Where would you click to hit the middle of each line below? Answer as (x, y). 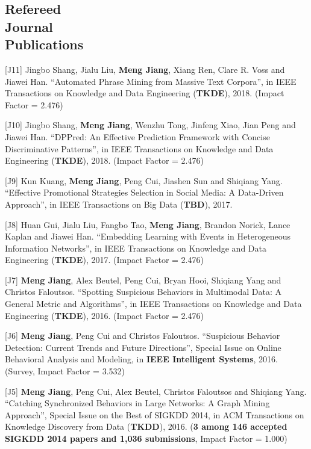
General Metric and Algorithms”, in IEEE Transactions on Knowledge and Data (153, 304)
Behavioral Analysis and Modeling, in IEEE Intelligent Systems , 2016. (141, 359)
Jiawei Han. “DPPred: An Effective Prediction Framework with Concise (137, 136)
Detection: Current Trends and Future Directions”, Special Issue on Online (143, 347)
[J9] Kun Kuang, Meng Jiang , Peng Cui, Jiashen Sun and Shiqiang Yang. (144, 180)
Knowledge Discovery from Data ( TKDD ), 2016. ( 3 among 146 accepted (146, 426)
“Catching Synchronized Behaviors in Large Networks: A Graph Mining (137, 403)
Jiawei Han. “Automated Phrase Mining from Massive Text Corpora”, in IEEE (151, 81)
